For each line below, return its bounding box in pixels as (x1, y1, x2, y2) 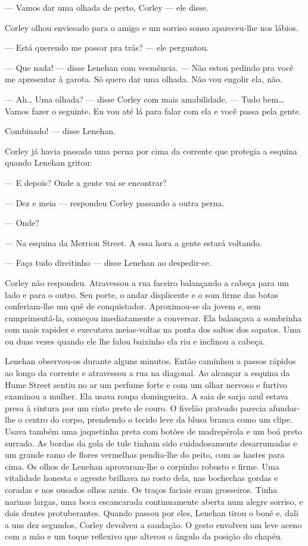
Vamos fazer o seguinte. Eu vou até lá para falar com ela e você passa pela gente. (5, 104, 301, 117)
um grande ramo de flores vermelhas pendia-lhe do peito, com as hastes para (5, 448, 285, 461)
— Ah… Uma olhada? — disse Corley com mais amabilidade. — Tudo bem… (5, 92, 284, 105)
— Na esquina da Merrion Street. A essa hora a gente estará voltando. (5, 236, 262, 249)
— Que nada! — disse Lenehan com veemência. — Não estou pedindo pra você (5, 61, 294, 73)
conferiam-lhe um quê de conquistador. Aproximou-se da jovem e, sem (5, 300, 261, 312)
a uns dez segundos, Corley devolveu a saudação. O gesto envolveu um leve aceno (5, 518, 302, 531)
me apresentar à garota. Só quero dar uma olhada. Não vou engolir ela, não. (5, 73, 282, 85)
